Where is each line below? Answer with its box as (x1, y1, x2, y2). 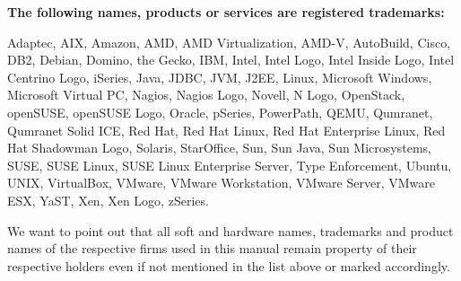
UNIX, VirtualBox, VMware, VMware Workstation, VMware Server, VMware (7, 173, 435, 192)
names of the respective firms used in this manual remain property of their (7, 239, 417, 258)
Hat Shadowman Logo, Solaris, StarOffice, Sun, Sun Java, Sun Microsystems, (7, 138, 431, 157)
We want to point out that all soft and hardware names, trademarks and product (7, 221, 454, 240)
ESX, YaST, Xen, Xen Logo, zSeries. (7, 190, 209, 209)
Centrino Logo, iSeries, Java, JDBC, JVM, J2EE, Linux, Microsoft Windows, (7, 67, 432, 86)
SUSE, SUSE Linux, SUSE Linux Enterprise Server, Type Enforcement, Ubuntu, (7, 155, 452, 174)
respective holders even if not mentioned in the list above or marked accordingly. (7, 256, 450, 275)
